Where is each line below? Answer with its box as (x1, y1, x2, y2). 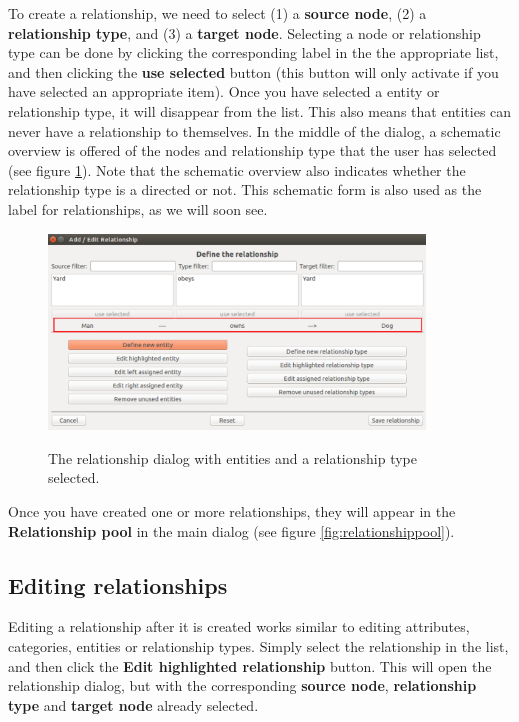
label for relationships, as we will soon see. (8, 198, 268, 219)
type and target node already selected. (8, 694, 259, 715)
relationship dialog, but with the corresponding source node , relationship (8, 675, 477, 696)
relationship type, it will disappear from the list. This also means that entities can (8, 100, 512, 121)
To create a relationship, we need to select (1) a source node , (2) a (8, 3, 427, 23)
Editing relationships (8, 569, 228, 600)
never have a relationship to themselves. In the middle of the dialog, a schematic (8, 120, 501, 141)
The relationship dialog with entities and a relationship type (48, 447, 418, 468)
